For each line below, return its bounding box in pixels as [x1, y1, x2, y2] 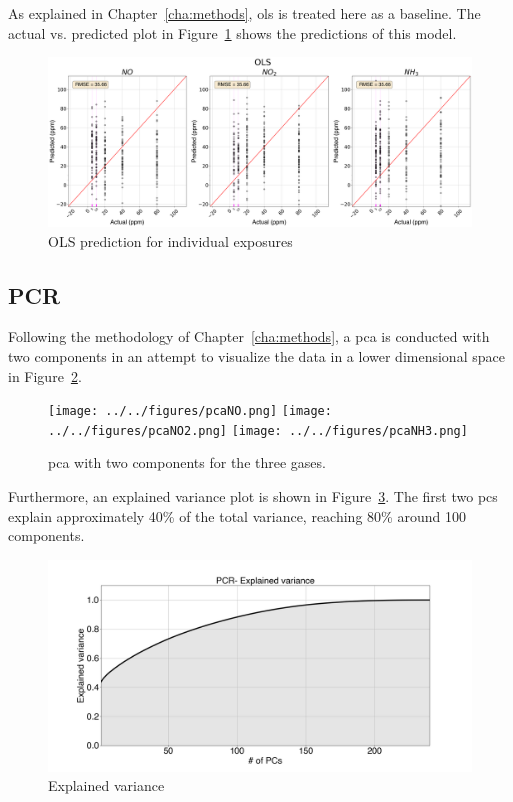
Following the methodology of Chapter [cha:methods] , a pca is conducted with [8, 326, 490, 347]
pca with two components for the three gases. [48, 452, 326, 473]
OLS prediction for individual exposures [48, 230, 293, 251]
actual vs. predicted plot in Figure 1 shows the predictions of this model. [8, 22, 457, 43]
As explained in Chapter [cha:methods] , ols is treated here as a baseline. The [8, 3, 481, 23]
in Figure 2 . [8, 365, 82, 386]
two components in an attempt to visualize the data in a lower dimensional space [8, 345, 505, 366]
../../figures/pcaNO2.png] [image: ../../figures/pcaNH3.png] [48, 423, 468, 438]
